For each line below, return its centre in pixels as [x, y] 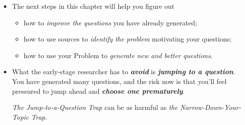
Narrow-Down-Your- [211, 107]
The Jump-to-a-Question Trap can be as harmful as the [95, 107]
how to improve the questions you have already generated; [110, 22]
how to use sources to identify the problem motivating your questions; [128, 39]
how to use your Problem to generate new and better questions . [118, 55]
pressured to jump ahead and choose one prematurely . [98, 91]
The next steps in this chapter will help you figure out [93, 6]
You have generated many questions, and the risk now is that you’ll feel [119, 81]
